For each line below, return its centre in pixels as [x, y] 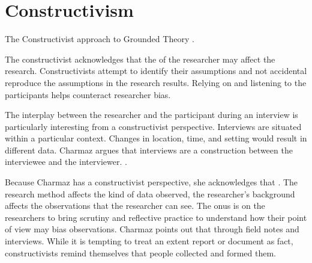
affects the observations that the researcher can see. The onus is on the [135, 206]
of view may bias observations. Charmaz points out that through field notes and [152, 229]
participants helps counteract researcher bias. [88, 94]
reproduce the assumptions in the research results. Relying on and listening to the [156, 82]
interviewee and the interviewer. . [66, 162]
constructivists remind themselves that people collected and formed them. [140, 252]
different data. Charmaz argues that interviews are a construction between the [149, 150]
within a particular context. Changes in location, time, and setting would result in [156, 138]
